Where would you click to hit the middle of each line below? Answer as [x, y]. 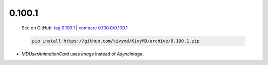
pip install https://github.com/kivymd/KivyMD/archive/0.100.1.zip [116, 41]
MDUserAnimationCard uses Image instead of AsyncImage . [83, 54]
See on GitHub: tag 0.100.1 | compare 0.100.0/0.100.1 [74, 28]
